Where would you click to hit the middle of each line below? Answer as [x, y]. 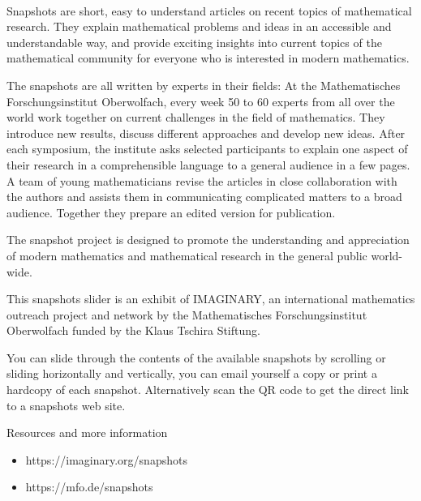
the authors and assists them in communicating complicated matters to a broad [204, 197]
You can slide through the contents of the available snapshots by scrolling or [196, 357]
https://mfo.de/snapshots [89, 487]
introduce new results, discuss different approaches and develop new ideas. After [206, 133]
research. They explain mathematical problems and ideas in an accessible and [199, 26]
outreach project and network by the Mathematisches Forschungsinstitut [187, 314]
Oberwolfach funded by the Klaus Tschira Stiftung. [133, 330]
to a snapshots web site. [66, 405]
